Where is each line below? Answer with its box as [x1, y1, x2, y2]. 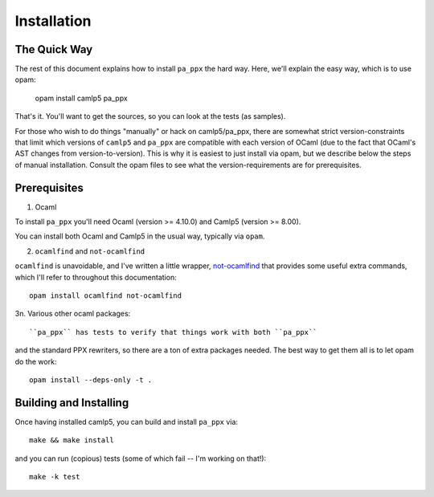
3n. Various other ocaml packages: [14, 309, 131, 319]
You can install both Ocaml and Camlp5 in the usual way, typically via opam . [14, 231, 265, 241]
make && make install [29, 436, 114, 445]
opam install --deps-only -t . [29, 376, 153, 385]
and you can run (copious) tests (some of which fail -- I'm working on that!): [14, 454, 267, 463]
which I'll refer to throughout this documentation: [14, 272, 177, 282]
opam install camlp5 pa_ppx [35, 93, 128, 103]
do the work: [14, 356, 57, 366]
